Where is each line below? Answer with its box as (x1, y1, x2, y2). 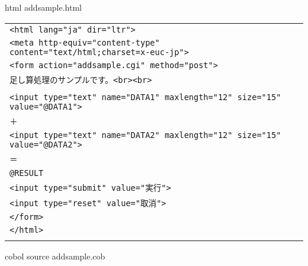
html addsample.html (5, 1, 82, 13)
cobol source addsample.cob (5, 249, 105, 262)
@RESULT (9, 168, 44, 178)
